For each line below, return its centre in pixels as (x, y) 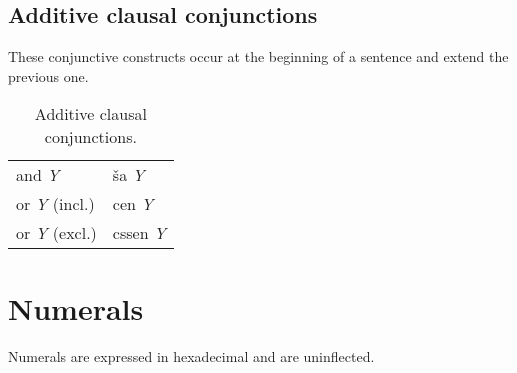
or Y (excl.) (56, 233)
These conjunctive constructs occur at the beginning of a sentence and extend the (258, 56)
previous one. (48, 75)
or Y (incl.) (55, 204)
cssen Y (139, 233)
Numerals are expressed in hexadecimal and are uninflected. (191, 355)
